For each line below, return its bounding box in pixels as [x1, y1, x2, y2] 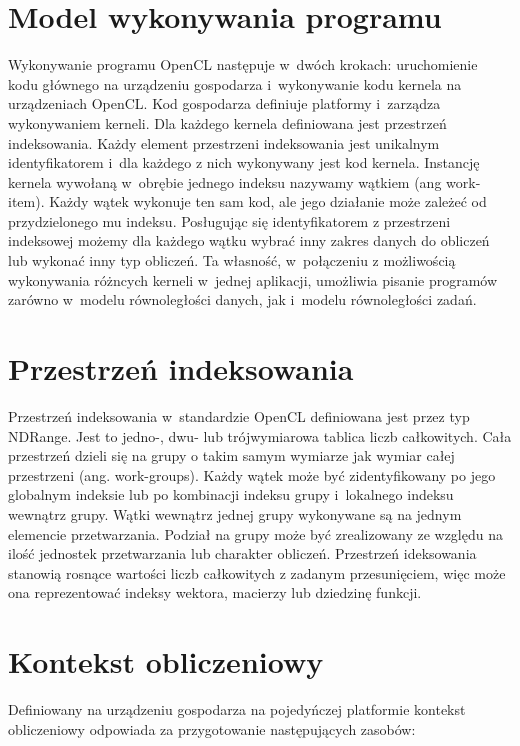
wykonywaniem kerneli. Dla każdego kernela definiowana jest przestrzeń [8, 112, 447, 133]
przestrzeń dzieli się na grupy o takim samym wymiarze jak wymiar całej [8, 445, 455, 466]
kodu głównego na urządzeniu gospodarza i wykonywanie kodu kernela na [8, 73, 462, 94]
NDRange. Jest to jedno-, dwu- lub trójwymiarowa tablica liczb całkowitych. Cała [8, 425, 512, 446]
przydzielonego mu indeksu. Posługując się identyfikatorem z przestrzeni [8, 210, 451, 231]
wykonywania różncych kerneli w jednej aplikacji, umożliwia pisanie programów [8, 269, 498, 290]
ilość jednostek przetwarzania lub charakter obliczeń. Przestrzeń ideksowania [8, 543, 477, 564]
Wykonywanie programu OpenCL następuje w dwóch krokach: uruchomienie [8, 54, 478, 75]
